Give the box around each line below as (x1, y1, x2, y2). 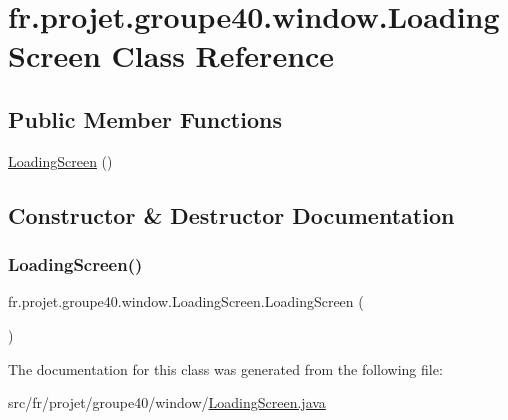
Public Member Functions (8, 103, 282, 134)
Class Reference (111, 35, 335, 76)
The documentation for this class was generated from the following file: (8, 358, 443, 379)
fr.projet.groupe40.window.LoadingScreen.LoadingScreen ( (8, 291, 364, 312)
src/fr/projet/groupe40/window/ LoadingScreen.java (8, 392, 326, 413)
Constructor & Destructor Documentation (8, 199, 455, 230)
